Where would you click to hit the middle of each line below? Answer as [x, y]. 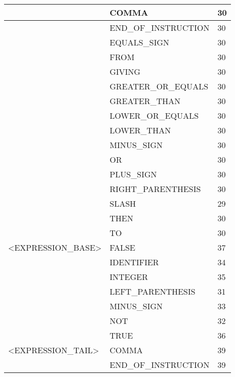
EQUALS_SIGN [139, 42]
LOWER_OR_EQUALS [154, 115]
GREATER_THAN [145, 101]
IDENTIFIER [134, 262]
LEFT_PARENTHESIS [152, 291]
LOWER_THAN [140, 130]
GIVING [125, 72]
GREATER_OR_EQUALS [159, 86]
